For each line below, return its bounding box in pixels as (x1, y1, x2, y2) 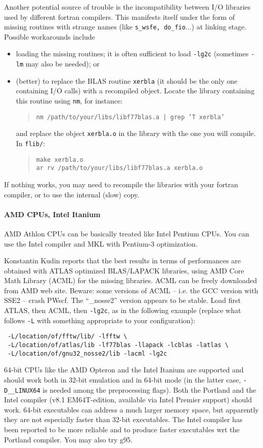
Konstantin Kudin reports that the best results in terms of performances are (4, 255, 241, 266)
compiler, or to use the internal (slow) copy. (4, 189, 140, 199)
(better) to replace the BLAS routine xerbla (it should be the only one (16, 75, 238, 86)
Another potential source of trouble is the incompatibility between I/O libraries (4, 2, 251, 12)
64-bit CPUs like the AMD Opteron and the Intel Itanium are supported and (4, 364, 244, 375)
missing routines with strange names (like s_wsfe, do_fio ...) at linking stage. (4, 21, 247, 32)
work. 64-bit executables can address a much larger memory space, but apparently (4, 404, 259, 415)
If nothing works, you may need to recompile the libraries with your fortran (4, 179, 238, 189)
